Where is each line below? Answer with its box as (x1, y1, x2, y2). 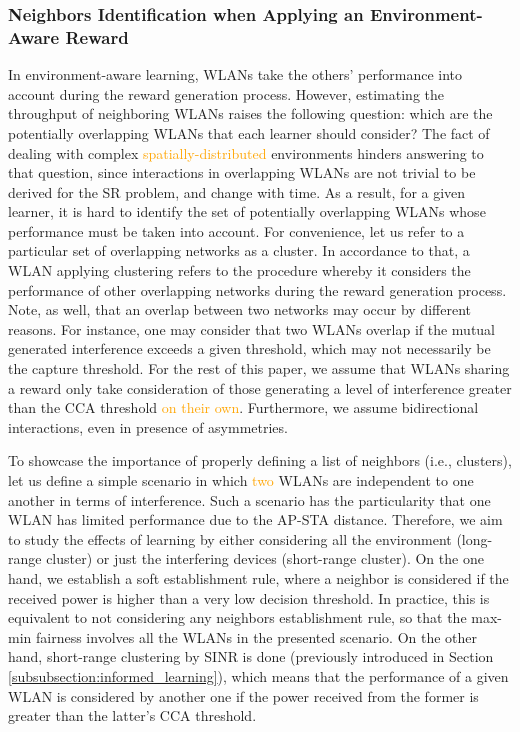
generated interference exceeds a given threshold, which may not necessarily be (8, 338, 491, 359)
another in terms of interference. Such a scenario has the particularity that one (8, 489, 491, 510)
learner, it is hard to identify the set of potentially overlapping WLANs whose (8, 201, 486, 222)
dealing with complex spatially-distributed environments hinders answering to (8, 142, 484, 163)
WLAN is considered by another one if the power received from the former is (8, 685, 479, 706)
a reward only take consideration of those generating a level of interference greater (8, 377, 512, 398)
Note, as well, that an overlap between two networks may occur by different (8, 299, 472, 320)
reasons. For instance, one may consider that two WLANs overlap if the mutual (8, 318, 496, 339)
